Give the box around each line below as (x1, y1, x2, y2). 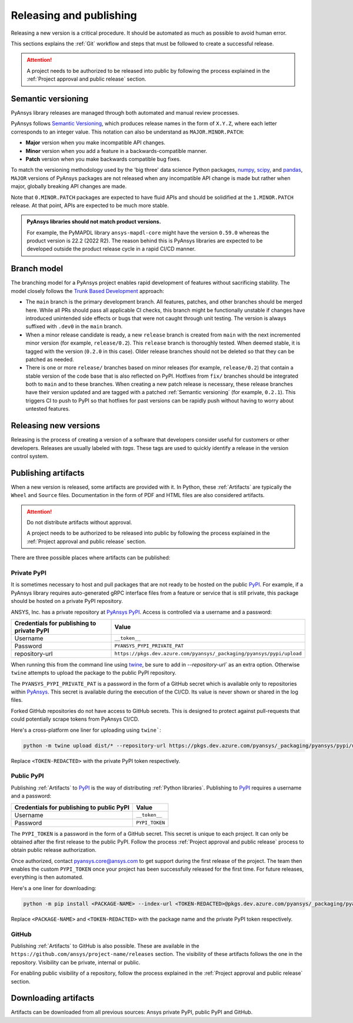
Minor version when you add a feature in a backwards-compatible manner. (25, 147, 208, 154)
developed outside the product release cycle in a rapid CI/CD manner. (26, 245, 196, 252)
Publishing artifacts (11, 468, 85, 478)
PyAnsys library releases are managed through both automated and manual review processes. (11, 109, 239, 116)
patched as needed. (25, 356, 75, 363)
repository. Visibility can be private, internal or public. (11, 959, 141, 966)
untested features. (25, 405, 71, 412)
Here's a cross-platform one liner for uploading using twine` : (11, 727, 161, 734)
